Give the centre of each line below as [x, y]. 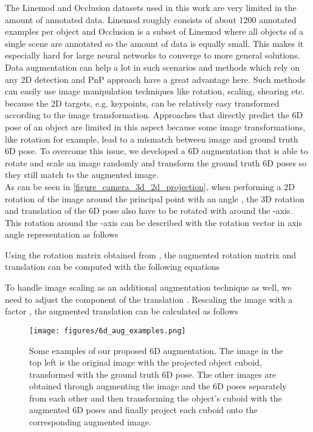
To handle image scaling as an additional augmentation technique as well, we [148, 287]
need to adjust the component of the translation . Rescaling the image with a [149, 299]
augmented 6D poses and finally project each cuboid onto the [143, 410]
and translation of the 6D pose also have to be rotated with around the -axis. [149, 211]
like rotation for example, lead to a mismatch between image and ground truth [152, 139]
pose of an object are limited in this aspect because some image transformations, [155, 126]
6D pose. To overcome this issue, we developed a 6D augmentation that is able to [156, 151]
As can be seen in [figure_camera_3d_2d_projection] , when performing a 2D [150, 186]
